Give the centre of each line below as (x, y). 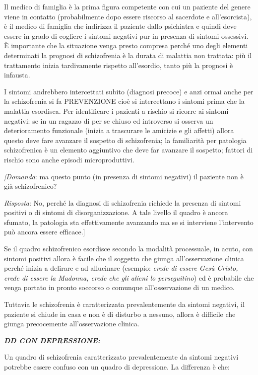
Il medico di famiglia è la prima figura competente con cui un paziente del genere (127, 6)
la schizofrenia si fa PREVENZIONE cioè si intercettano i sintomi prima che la (124, 101)
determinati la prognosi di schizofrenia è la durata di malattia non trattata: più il (128, 55)
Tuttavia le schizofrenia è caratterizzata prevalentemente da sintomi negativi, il (124, 304)
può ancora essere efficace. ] (45, 232)
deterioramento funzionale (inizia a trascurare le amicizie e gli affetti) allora (119, 130)
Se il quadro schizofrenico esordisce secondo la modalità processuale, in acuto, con (129, 249)
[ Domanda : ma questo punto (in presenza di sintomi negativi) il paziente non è (124, 176)
